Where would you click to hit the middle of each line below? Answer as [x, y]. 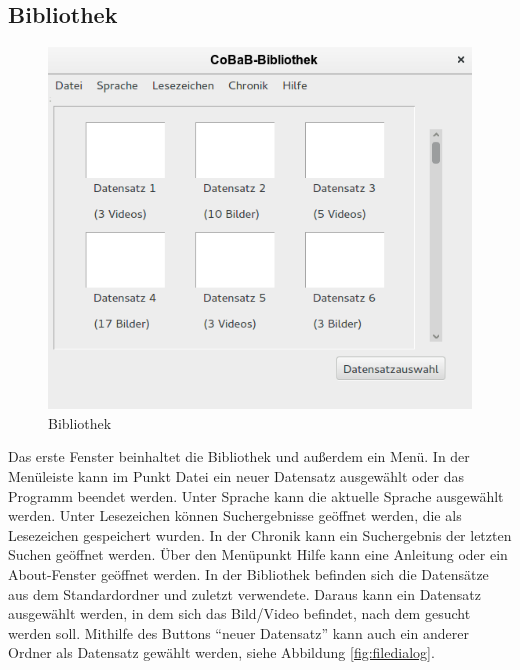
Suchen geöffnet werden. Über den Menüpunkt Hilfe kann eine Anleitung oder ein [258, 554]
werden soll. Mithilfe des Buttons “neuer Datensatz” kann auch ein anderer [238, 632]
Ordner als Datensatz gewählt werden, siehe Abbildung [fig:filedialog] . [221, 652]
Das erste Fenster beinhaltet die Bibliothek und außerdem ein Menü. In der [239, 456]
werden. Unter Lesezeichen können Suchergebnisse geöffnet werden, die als [235, 515]
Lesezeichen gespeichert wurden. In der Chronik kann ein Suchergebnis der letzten [260, 534]
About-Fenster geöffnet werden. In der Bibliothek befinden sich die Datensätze [248, 574]
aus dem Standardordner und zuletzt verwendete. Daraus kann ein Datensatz [244, 593]
